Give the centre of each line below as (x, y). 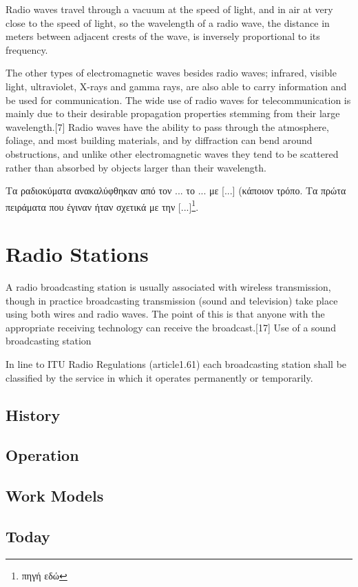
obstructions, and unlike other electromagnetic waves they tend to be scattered (172, 153)
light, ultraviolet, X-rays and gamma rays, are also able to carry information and (176, 86)
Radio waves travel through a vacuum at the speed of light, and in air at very (169, 9)
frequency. (27, 49)
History (33, 414)
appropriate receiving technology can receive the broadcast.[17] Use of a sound (171, 327)
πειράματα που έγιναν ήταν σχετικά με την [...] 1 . (102, 205)
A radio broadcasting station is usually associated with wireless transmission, (168, 287)
